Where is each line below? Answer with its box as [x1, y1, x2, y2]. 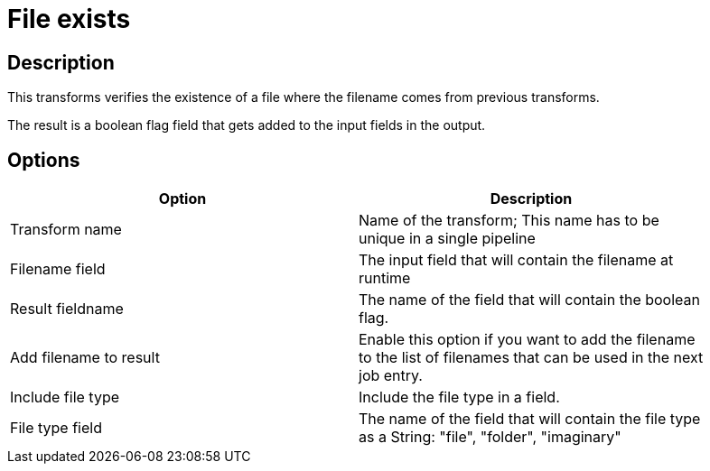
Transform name [10, 220, 122, 239]
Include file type [10, 388, 120, 407]
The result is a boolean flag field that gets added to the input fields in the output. [7, 117, 486, 134]
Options [7, 148, 80, 171]
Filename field [10, 260, 106, 279]
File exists [7, 4, 131, 34]
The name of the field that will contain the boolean [359, 291, 700, 309]
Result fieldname [10, 300, 124, 319]
